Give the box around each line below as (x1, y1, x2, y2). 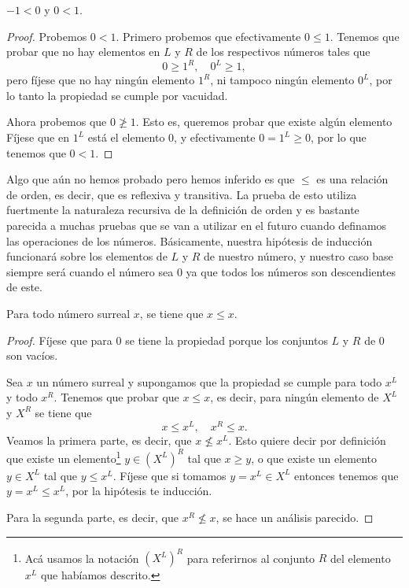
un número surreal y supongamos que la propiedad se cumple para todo (36, 373, 382, 390)
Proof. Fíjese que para (6, 331, 112, 348)
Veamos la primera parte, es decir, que (6, 431, 192, 448)
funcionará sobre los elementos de (6, 248, 168, 264)
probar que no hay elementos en (6, 43, 160, 60)
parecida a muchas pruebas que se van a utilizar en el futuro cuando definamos (6, 217, 387, 234)
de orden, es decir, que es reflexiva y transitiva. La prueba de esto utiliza (6, 186, 357, 202)
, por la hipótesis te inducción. (65, 483, 212, 499)
